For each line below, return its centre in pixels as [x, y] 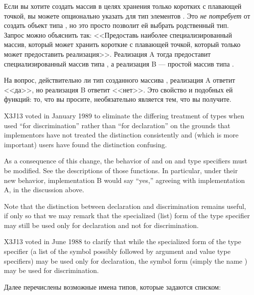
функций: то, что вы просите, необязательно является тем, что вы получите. [118, 99]
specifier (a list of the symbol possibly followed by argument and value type [117, 251]
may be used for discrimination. [51, 270]
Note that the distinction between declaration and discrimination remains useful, [125, 206]
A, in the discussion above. [44, 190]
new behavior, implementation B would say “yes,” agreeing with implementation [125, 180]
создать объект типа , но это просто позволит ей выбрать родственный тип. [116, 25]
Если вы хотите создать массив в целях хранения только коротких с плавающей [123, 6]
